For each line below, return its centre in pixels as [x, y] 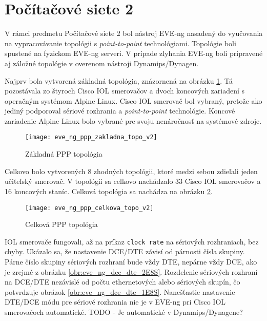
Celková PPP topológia [61, 224]
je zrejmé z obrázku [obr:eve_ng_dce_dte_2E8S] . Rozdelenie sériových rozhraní [131, 271]
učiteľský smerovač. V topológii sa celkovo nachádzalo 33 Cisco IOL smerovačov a [133, 181]
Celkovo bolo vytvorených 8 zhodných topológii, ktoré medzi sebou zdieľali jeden [131, 171]
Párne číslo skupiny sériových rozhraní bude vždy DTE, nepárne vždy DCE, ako [131, 261]
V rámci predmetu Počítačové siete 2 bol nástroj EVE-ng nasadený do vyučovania [134, 33]
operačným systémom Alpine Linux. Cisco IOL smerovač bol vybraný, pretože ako [133, 100]
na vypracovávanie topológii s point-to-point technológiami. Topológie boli [120, 43]
